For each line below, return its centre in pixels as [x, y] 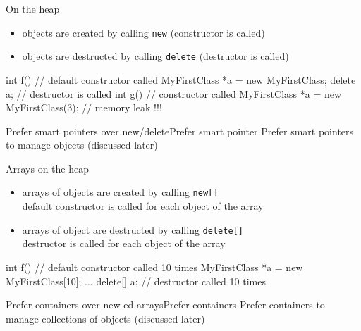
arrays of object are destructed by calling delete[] [133, 229]
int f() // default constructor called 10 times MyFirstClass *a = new [154, 267]
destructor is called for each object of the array [124, 243]
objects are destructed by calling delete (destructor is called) [155, 56]
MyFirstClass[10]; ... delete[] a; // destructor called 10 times [136, 281]
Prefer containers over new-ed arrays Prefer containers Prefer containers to [165, 305]
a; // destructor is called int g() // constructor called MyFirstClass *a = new [174, 93]
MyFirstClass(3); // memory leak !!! [84, 107]
